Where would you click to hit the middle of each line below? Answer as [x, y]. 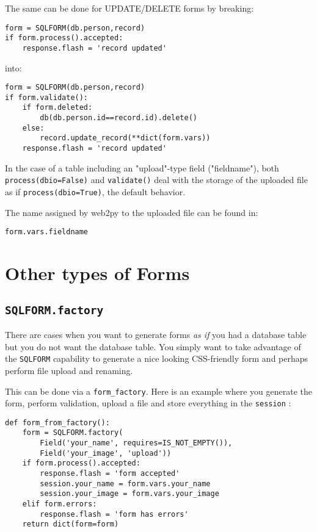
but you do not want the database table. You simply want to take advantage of [153, 346]
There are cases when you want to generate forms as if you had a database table [156, 335]
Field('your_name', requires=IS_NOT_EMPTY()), [136, 443]
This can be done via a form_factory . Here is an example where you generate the [159, 391]
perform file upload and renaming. [69, 370]
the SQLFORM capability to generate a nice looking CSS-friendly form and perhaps [157, 358]
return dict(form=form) [71, 524]
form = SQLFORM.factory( [73, 433]
